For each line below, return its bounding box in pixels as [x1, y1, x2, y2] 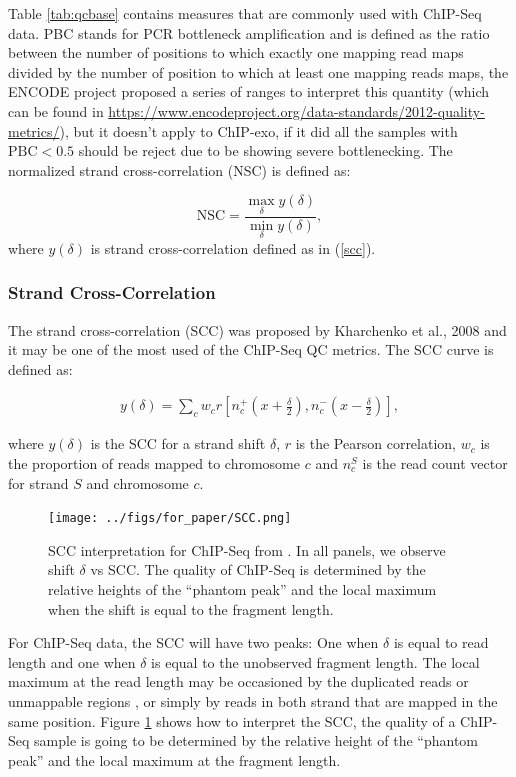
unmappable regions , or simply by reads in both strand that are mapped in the [8, 691, 498, 712]
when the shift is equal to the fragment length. [48, 598, 334, 619]
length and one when [8, 651, 136, 672]
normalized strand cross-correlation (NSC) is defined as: [8, 159, 351, 180]
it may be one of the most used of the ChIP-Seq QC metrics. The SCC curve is [8, 339, 494, 360]
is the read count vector [362, 453, 508, 474]
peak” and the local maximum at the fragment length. [8, 749, 341, 770]
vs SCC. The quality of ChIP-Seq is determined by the [90, 559, 426, 580]
